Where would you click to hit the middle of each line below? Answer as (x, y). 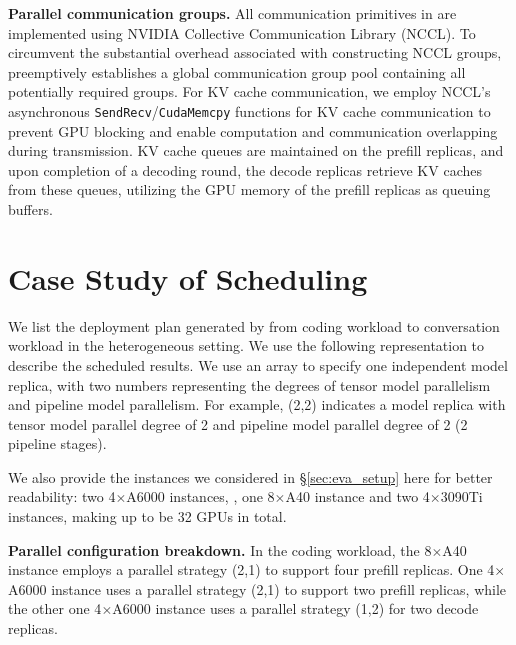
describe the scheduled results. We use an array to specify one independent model (258, 364)
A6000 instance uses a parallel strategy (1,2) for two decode (295, 608)
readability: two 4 (62, 496)
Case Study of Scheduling (188, 277)
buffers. (30, 209)
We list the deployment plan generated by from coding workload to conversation (254, 325)
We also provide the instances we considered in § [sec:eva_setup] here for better (250, 476)
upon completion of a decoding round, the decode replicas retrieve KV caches (245, 169)
